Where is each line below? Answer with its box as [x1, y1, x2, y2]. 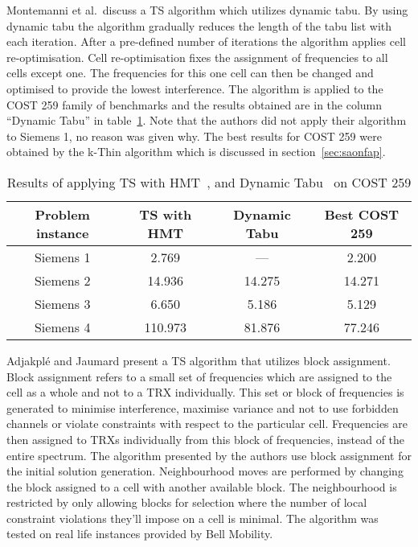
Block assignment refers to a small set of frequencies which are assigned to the [6, 368, 392, 385]
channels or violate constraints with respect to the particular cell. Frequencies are [6, 415, 408, 432]
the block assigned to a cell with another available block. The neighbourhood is [6, 478, 397, 495]
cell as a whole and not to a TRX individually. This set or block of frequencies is [6, 384, 404, 401]
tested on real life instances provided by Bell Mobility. [6, 525, 273, 542]
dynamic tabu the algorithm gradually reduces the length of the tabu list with [6, 17, 392, 34]
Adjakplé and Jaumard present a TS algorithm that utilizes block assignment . [6, 352, 391, 368]
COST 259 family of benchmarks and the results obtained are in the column [6, 96, 383, 113]
